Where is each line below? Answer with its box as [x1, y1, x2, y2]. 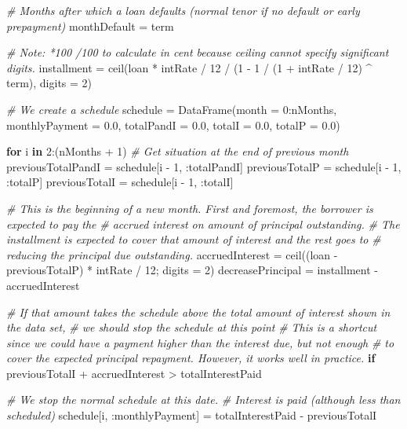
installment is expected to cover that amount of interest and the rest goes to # [6, 231, 381, 247]
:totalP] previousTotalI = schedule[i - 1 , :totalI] [6, 174, 234, 190]
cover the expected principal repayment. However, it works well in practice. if [6, 350, 376, 366]
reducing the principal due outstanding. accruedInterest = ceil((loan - [6, 246, 338, 262]
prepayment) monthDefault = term [6, 17, 174, 34]
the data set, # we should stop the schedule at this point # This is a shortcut [6, 319, 377, 335]
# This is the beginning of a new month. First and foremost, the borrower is [6, 200, 373, 216]
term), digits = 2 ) [6, 75, 93, 91]
